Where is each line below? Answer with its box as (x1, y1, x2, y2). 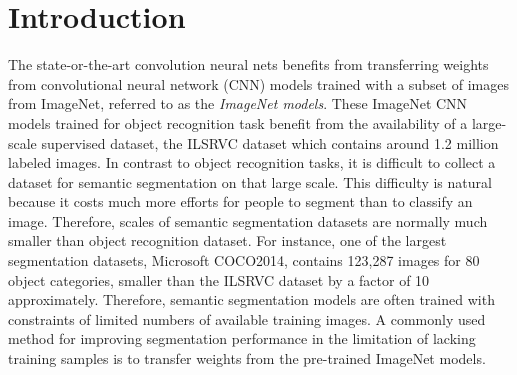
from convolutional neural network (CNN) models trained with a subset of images (8, 73, 509, 94)
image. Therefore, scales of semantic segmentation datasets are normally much (8, 210, 488, 231)
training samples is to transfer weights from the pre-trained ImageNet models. (8, 348, 486, 369)
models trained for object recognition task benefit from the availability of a (8, 112, 468, 133)
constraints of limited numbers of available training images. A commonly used (8, 308, 486, 329)
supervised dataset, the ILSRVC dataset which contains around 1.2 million (41, 132, 499, 153)
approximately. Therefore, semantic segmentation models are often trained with (8, 289, 495, 310)
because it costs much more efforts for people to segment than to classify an (8, 191, 473, 212)
